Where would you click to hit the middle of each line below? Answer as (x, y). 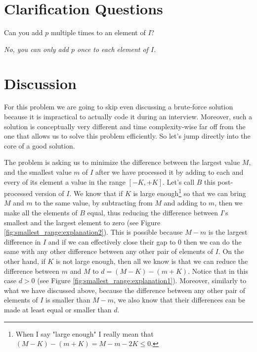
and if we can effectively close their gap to (112, 241)
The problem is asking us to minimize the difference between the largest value (122, 162)
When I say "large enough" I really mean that (85, 333)
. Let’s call (179, 181)
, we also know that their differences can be (179, 300)
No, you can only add (36, 49)
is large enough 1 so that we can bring (190, 192)
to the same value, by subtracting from (94, 203)
